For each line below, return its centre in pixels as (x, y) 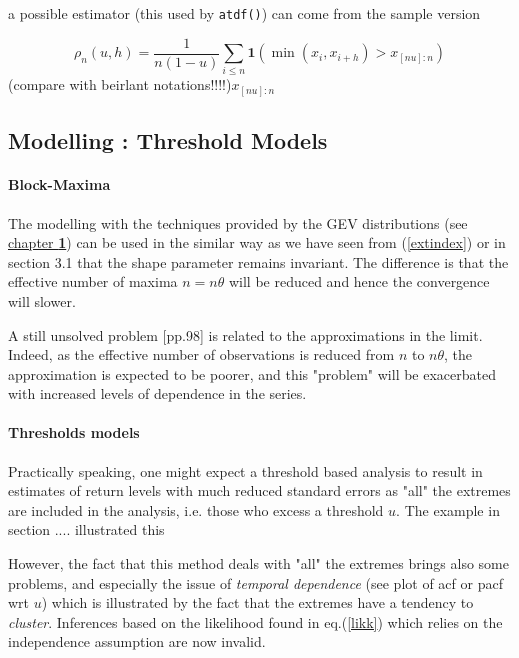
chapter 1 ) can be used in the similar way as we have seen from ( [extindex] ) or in (257, 242)
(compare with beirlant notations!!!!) (120, 84)
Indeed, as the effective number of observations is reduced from (201, 354)
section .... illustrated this (86, 529)
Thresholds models (74, 432)
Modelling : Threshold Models (168, 140)
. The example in (448, 509)
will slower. (42, 300)
